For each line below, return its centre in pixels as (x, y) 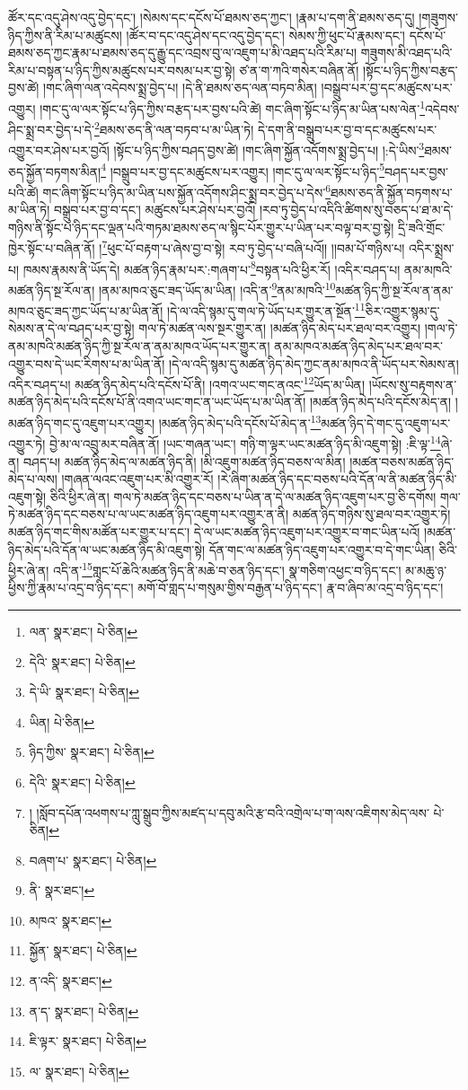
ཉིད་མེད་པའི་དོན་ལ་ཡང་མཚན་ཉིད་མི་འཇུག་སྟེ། (107, 549)
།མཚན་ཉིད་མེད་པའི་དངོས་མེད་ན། (380, 402)
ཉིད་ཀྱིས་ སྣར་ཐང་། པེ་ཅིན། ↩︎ (92, 752)
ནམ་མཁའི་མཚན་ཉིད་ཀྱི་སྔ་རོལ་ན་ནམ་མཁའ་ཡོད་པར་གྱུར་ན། (139, 346)
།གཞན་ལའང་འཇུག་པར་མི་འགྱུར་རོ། (137, 479)
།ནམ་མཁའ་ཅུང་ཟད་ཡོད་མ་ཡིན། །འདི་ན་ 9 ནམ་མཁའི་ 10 (217, 288)
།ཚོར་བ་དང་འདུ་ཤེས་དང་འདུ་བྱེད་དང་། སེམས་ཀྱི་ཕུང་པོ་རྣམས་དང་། (265, 35)
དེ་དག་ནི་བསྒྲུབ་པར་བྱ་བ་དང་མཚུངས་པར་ (348, 129)
